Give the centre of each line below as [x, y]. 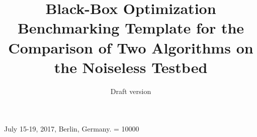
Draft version [131, 91]
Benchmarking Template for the [131, 28]
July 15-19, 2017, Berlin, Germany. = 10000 [72, 129]
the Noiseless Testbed [131, 67]
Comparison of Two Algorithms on [131, 47]
